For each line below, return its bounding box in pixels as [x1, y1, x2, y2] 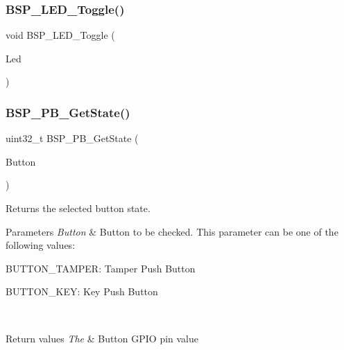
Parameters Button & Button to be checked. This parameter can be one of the [6, 224, 338, 238]
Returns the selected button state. [6, 201, 150, 215]
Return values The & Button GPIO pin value [6, 331, 199, 345]
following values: [6, 238, 76, 252]
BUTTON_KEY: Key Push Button [6, 284, 158, 299]
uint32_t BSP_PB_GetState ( [6, 131, 139, 146]
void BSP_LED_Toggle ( [6, 28, 115, 42]
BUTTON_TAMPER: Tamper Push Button [6, 261, 196, 275]
